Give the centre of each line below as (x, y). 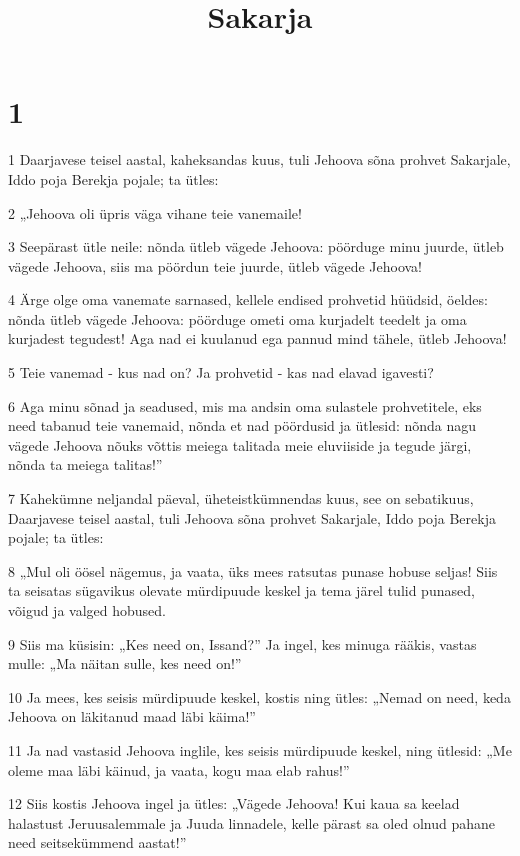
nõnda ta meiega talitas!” (85, 464)
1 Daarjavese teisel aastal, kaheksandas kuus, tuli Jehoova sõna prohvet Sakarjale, (259, 159)
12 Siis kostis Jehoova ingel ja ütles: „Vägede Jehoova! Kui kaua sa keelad (234, 803)
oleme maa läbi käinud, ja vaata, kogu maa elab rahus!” (179, 769)
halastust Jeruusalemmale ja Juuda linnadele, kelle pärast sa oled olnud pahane (251, 822)
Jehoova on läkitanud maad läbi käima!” (132, 716)
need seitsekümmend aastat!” (97, 842)
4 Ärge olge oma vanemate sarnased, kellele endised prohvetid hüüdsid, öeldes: (248, 299)
